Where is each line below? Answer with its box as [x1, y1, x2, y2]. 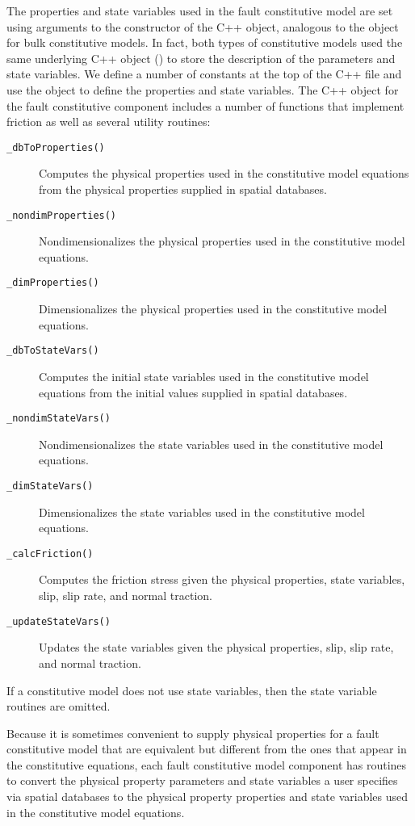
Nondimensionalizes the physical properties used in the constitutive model [39, 233, 405, 249]
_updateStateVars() [6, 615, 111, 627]
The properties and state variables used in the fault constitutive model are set [6, 2, 393, 19]
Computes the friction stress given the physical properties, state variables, [39, 571, 405, 588]
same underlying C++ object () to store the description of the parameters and [6, 49, 396, 66]
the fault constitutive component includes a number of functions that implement [6, 97, 405, 114]
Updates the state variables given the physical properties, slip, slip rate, [39, 639, 394, 656]
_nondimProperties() [6, 209, 117, 221]
